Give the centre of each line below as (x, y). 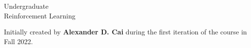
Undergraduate (26, 6)
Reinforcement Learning (40, 15)
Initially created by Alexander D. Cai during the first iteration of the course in (125, 32)
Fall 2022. (19, 41)
